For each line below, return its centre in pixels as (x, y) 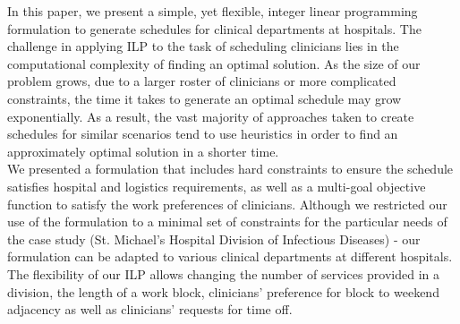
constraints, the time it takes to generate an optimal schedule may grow (204, 98)
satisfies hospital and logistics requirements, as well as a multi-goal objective (217, 186)
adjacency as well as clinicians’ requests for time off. (150, 309)
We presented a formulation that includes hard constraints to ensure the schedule (230, 169)
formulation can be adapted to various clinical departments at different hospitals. (230, 256)
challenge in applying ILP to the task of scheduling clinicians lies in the (203, 46)
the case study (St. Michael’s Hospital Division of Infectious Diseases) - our (214, 239)
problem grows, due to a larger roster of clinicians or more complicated (202, 81)
